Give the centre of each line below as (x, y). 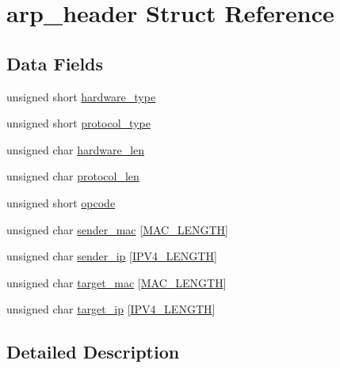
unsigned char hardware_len (76, 149)
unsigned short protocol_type (78, 123)
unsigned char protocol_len (73, 176)
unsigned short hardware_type (81, 96)
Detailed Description (93, 352)
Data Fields (55, 63)
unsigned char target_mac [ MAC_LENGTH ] (117, 282)
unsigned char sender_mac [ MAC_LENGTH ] (117, 229)
